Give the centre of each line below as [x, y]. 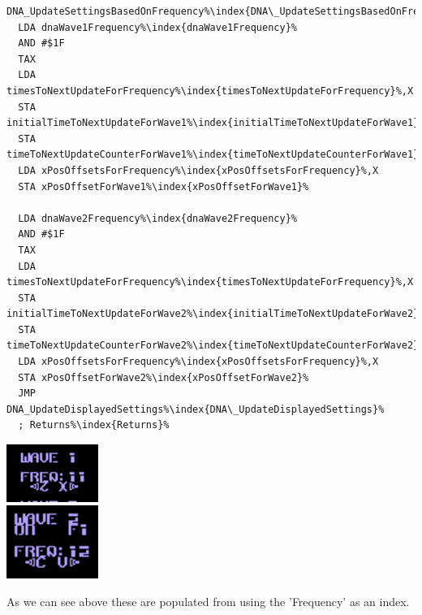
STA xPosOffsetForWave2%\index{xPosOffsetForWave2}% [164, 377]
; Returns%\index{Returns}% [94, 425]
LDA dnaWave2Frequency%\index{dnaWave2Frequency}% [157, 218]
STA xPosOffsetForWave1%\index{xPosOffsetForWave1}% [164, 186]
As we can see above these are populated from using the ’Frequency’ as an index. [208, 601]
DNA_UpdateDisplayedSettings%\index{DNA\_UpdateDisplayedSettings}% [196, 409]
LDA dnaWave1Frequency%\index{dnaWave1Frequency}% [157, 27]
